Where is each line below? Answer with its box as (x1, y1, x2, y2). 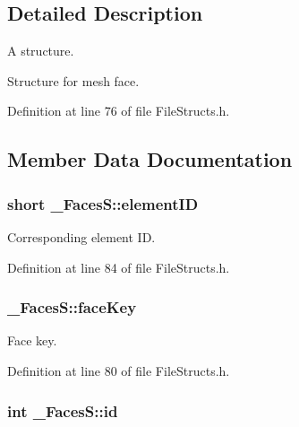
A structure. (7, 41, 74, 60)
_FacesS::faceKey (7, 296, 137, 318)
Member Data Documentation (7, 145, 293, 173)
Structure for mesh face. (7, 71, 140, 90)
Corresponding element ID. (7, 227, 156, 246)
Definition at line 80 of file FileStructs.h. (7, 361, 230, 379)
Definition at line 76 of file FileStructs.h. (7, 101, 230, 120)
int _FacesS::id (7, 399, 118, 422)
